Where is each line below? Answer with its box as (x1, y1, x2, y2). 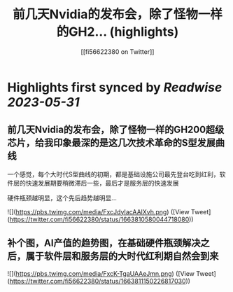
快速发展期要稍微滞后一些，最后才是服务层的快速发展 (25, 179, 179, 187)
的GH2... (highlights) (56, 24, 179, 40)
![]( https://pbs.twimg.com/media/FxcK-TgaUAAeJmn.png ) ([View (7, 269, 195, 277)
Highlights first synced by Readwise (7, 79, 223, 95)
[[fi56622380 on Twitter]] (80, 47, 155, 56)
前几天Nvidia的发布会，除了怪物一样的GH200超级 (7, 124, 225, 136)
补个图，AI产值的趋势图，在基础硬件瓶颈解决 (7, 237, 201, 249)
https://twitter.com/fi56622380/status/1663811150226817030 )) (9, 277, 191, 285)
